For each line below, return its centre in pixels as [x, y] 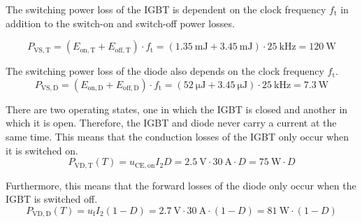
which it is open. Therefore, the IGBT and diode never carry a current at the [171, 123]
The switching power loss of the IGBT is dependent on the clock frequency [166, 9]
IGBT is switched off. [52, 199]
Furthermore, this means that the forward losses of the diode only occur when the [181, 185]
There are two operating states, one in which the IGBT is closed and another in [177, 109]
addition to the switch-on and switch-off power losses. [120, 23]
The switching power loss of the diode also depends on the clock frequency [165, 71]
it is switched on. [42, 150]
